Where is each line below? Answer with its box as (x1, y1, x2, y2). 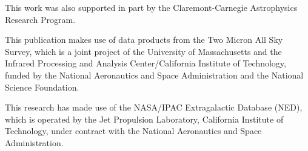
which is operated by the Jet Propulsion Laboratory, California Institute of (5, 112, 284, 125)
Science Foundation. (5, 80, 79, 93)
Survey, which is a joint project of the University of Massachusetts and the (5, 45, 282, 57)
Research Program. (5, 13, 76, 25)
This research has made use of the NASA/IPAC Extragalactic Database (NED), (5, 101, 303, 114)
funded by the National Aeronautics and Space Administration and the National (5, 68, 304, 81)
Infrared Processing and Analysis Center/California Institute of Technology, (5, 57, 286, 69)
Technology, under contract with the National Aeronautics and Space (5, 124, 262, 137)
